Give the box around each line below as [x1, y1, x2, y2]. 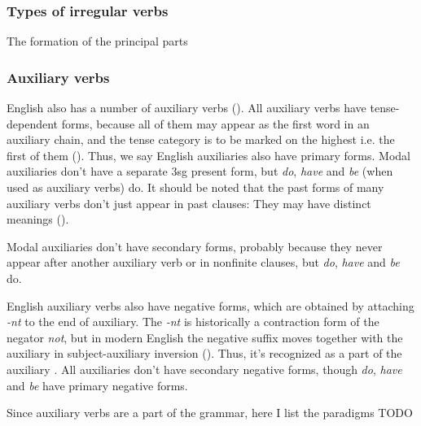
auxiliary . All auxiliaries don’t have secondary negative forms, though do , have [7, 360, 402, 377]
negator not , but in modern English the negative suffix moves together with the [7, 328, 403, 346]
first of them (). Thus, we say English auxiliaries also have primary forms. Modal [7, 146, 410, 163]
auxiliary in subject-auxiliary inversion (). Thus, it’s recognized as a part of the [7, 345, 402, 362]
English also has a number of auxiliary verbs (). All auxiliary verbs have [7, 99, 366, 116]
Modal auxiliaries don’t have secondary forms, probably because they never [7, 237, 383, 254]
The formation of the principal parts [7, 33, 188, 50]
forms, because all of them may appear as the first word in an [61, 115, 370, 132]
